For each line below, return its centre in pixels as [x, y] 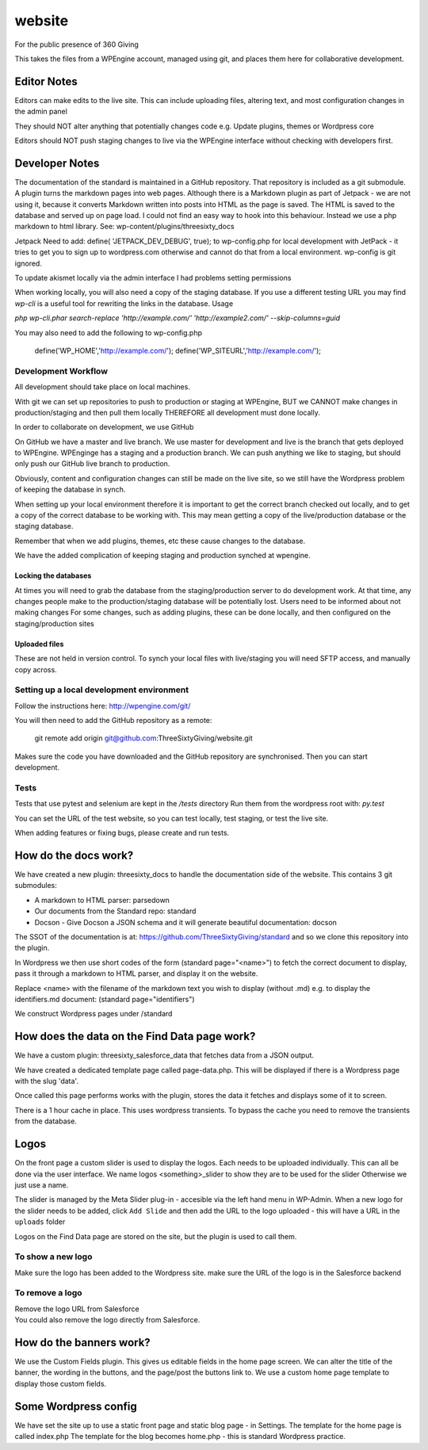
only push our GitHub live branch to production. [92, 464]
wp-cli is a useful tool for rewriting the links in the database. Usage [124, 303]
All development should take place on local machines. [102, 387]
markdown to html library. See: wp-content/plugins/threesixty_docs [124, 227]
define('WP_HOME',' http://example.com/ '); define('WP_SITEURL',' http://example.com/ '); [178, 350]
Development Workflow [61, 371]
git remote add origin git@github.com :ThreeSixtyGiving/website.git [143, 738]
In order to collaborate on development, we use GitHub [104, 427]
